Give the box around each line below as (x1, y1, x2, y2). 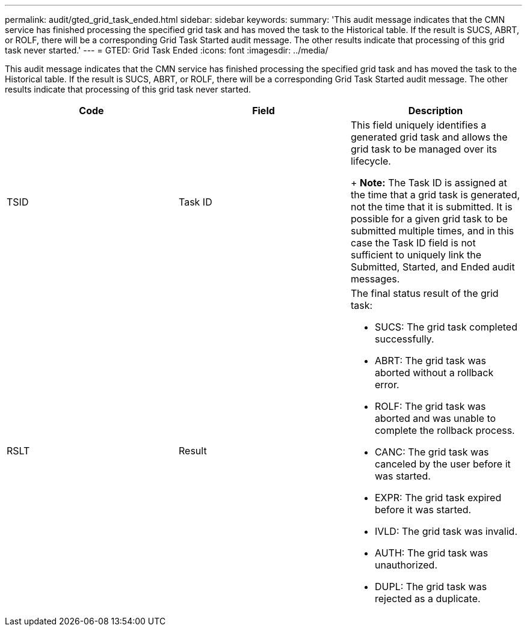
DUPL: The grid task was (374, 581, 487, 593)
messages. (350, 273, 400, 285)
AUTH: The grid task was (374, 547, 488, 559)
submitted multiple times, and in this (350, 225, 514, 237)
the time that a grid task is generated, (350, 189, 520, 201)
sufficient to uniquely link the (350, 249, 481, 261)
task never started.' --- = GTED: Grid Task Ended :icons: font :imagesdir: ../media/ (5, 45, 328, 55)
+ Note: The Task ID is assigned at (350, 177, 507, 189)
